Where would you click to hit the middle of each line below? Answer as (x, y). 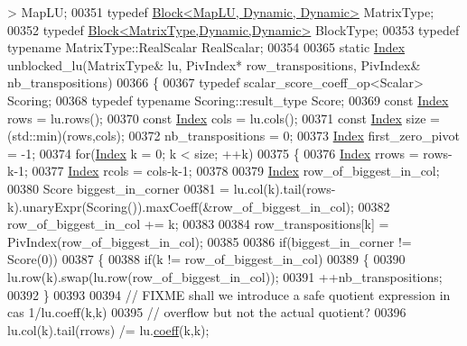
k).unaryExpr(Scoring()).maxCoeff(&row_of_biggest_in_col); (181, 206)
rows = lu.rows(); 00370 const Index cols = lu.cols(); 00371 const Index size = (224, 118)
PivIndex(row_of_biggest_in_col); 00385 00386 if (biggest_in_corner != (210, 241)
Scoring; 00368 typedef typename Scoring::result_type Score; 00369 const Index (228, 100)
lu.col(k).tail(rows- (285, 188)
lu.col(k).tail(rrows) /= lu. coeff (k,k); (108, 329)
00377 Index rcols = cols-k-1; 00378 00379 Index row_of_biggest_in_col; (236, 171)
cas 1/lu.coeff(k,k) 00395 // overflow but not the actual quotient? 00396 (207, 312)
